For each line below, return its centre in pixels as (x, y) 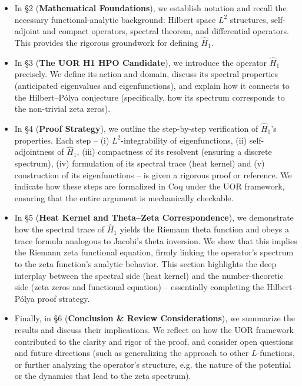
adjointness (34, 152)
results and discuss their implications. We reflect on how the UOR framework (154, 329)
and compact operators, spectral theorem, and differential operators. (166, 31)
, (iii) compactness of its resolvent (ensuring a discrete (174, 152)
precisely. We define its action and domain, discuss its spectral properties (146, 74)
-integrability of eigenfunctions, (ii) (184, 140)
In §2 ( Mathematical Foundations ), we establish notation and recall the (150, 8)
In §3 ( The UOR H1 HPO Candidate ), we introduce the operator (141, 62)
